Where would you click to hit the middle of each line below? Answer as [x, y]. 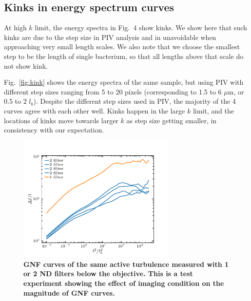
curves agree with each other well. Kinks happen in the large [95, 110]
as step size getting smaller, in [172, 120]
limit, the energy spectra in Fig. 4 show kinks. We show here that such [141, 28]
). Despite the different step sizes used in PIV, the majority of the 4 [135, 101]
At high [15, 28]
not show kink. [26, 66]
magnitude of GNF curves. [69, 292]
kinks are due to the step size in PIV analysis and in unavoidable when [110, 37]
